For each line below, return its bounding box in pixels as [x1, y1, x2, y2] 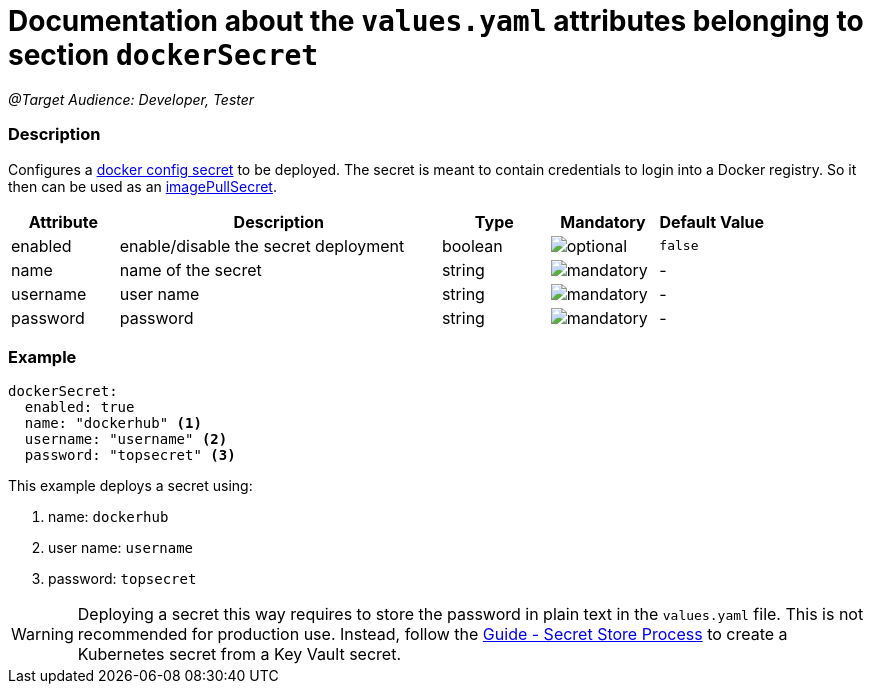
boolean [441, 235, 503, 256]
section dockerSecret [8, 38, 319, 72]
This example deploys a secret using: [8, 477, 253, 495]
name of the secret [119, 259, 262, 280]
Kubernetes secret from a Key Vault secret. [77, 644, 402, 665]
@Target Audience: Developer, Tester [8, 90, 255, 108]
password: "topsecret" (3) [24, 447, 236, 464]
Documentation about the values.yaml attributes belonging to [8, 4, 864, 38]
